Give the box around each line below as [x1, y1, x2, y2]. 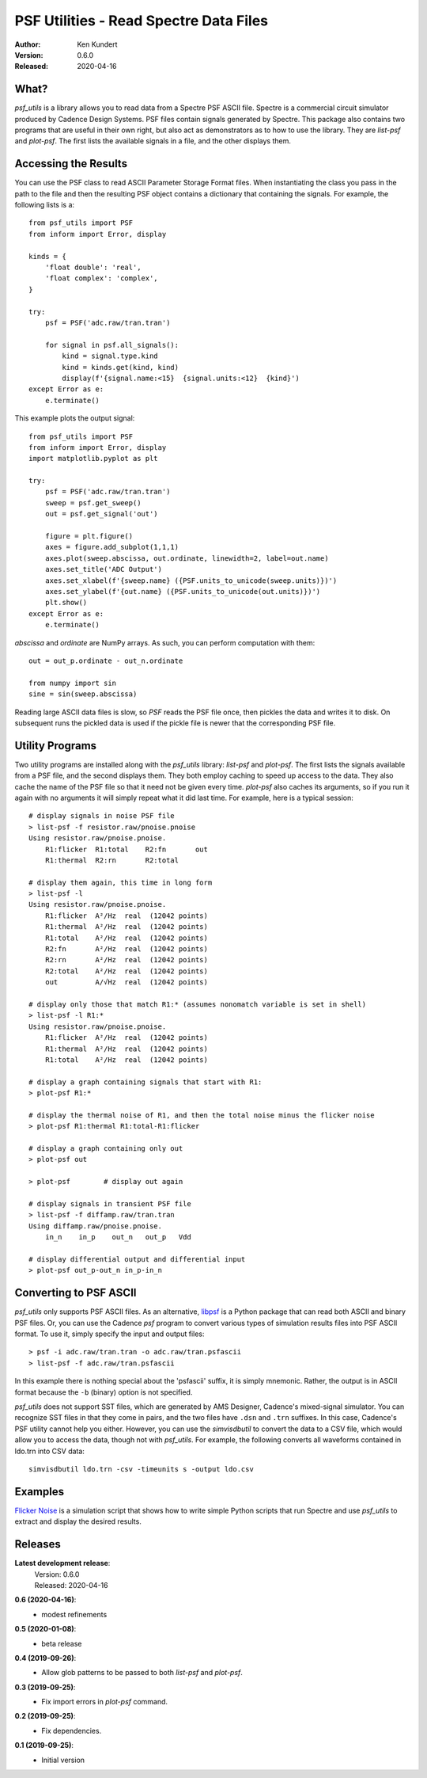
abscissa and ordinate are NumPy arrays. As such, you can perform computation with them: [14, 638, 316, 647]
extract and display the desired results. [14, 1517, 142, 1526]
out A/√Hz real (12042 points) [44, 978, 209, 987]
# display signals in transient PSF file [28, 1200, 191, 1209]
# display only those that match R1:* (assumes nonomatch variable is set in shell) [28, 1000, 367, 1009]
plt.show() [44, 598, 88, 607]
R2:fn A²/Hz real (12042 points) [44, 945, 209, 954]
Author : [14, 40, 41, 49]
